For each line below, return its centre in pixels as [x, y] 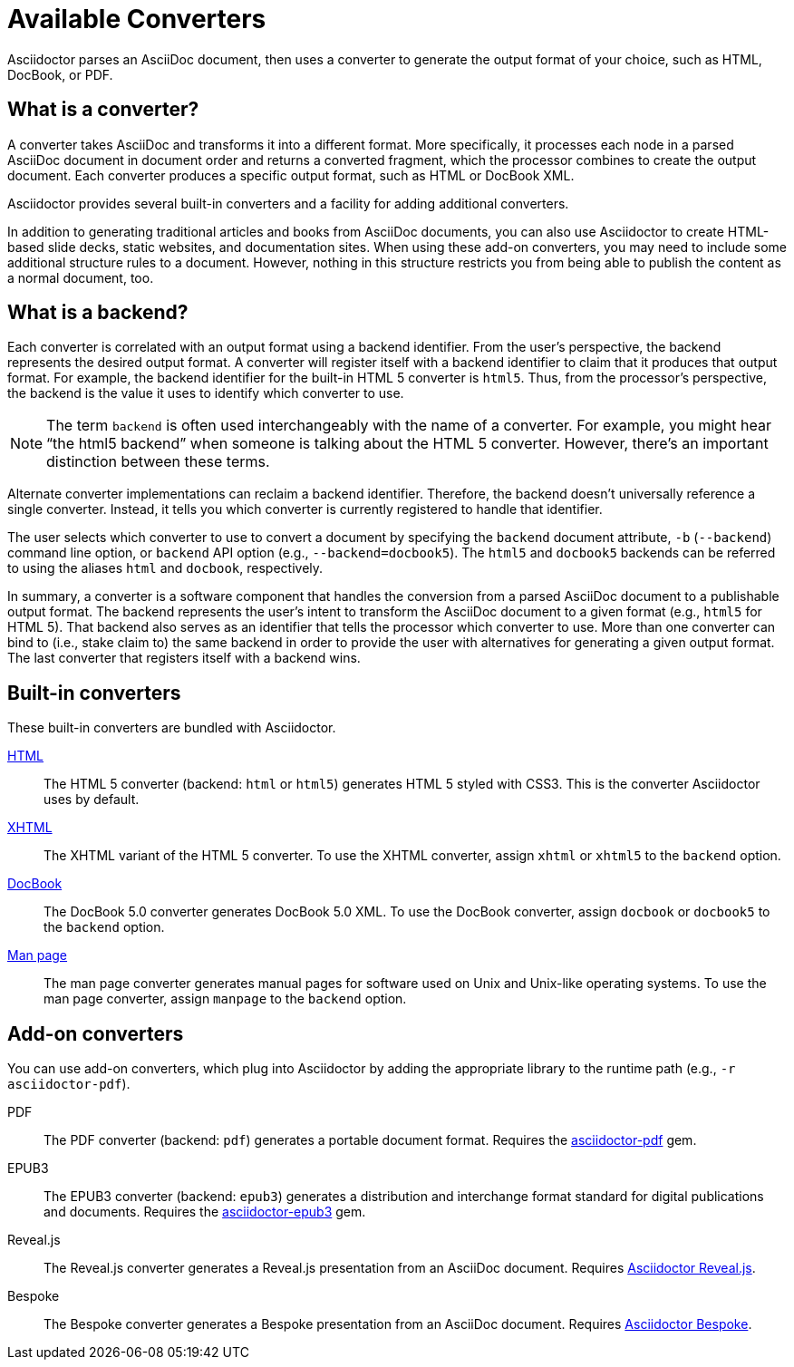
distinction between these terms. [158, 462]
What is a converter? [103, 110]
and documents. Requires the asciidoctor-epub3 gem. [205, 1212]
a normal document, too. [81, 277]
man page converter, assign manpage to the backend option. [225, 999]
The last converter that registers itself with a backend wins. [184, 658]
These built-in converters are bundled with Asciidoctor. [172, 728]
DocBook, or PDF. [60, 74]
